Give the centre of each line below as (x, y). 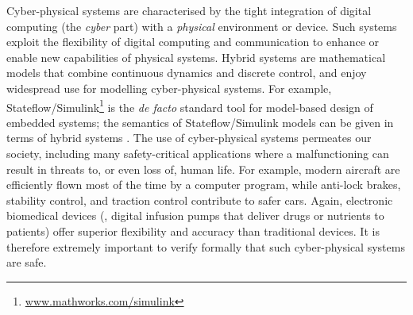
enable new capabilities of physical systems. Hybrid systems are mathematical (196, 57)
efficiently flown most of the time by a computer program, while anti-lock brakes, (204, 184)
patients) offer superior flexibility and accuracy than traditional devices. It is (193, 230)
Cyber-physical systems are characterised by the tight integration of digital (189, 10)
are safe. (27, 262)
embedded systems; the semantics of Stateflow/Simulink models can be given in (200, 122)
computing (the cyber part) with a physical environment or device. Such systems (202, 26)
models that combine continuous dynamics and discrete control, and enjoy (187, 73)
